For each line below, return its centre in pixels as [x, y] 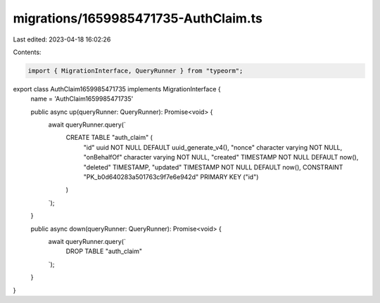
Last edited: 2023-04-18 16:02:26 [62, 39]
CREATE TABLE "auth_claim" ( [109, 138]
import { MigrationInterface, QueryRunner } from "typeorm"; [135, 71]
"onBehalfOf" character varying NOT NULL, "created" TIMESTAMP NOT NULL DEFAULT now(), [221, 157]
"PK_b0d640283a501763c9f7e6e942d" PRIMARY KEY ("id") [171, 177]
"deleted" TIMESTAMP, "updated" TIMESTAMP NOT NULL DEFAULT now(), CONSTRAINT [213, 167]
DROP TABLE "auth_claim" [104, 251]
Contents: [27, 52]
